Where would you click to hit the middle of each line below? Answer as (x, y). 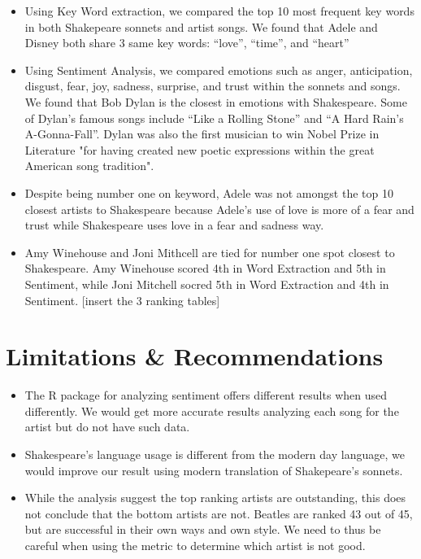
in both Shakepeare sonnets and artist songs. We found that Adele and (201, 26)
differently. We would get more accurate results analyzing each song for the (212, 411)
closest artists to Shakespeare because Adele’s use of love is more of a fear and (219, 209)
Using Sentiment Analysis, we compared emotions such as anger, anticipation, (219, 70)
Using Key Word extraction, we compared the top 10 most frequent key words (219, 11)
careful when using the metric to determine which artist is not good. (195, 545)
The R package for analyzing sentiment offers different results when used (206, 395)
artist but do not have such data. (107, 427)
